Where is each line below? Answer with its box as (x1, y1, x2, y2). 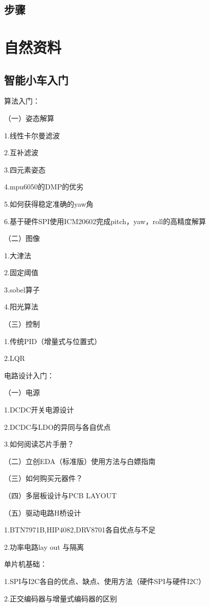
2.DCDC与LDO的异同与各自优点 (4, 421, 111, 432)
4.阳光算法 (4, 301, 38, 312)
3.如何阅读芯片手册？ (4, 439, 74, 449)
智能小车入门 (4, 71, 68, 87)
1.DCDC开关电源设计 (4, 404, 74, 415)
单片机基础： (4, 559, 47, 569)
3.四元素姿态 (4, 164, 45, 175)
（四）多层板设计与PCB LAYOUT (4, 490, 117, 501)
